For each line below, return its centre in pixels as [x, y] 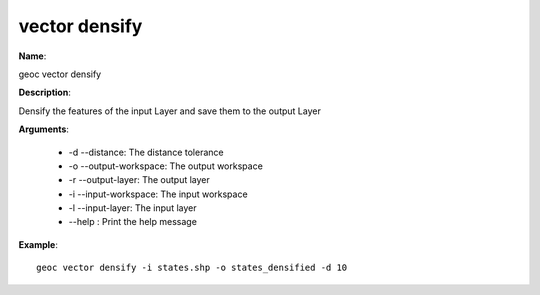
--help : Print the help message [132, 222]
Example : [38, 244]
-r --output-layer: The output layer [139, 180]
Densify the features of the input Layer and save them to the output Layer [170, 111]
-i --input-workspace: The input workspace [158, 194]
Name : [32, 56]
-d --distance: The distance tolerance [146, 152]
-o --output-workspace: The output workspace [166, 166]
